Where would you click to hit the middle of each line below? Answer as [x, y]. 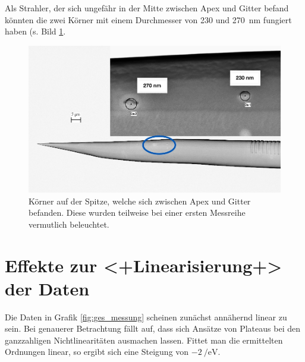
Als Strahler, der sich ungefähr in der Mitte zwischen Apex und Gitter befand [147, 8]
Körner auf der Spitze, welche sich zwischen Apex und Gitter [140, 201]
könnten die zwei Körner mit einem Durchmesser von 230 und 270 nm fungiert [148, 19]
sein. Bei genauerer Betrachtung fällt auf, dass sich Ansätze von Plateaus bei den [152, 328]
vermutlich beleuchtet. [69, 224]
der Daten [47, 288]
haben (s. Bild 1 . [35, 31]
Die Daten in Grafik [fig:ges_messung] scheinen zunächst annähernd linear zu [146, 317]
